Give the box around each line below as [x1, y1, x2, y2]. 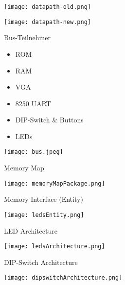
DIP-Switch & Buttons [15, 115, 84, 125]
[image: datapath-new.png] [4, 18, 91, 25]
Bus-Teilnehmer [4, 32, 51, 43]
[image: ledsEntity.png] [4, 211, 84, 218]
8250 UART [15, 98, 51, 108]
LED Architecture [4, 225, 57, 236]
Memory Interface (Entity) [4, 194, 83, 204]
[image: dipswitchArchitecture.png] [4, 274, 123, 282]
